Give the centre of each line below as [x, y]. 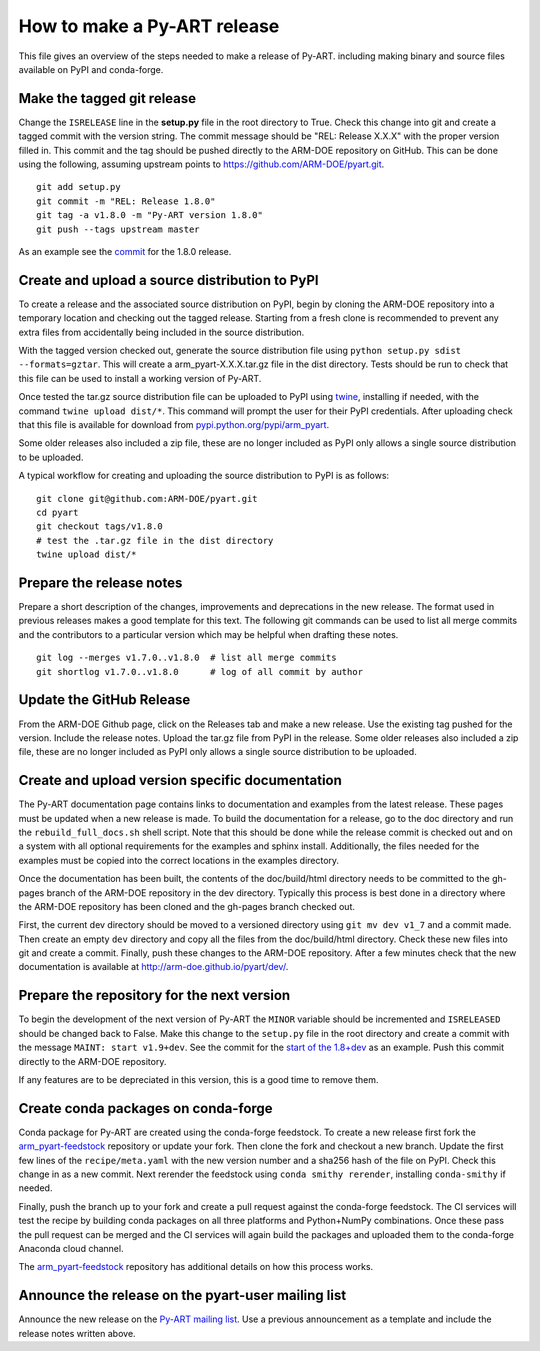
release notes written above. [77, 1333]
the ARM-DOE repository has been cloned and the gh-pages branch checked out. [186, 906]
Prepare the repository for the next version [154, 995]
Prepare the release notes [100, 582]
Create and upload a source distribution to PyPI [168, 280]
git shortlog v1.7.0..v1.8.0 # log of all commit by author [200, 671]
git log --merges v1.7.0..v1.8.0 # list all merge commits [186, 658]
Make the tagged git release [107, 98]
